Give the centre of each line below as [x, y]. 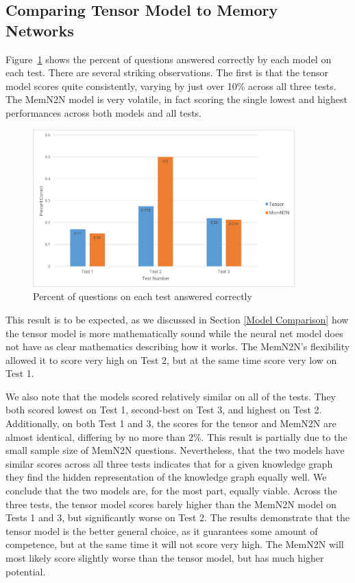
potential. [26, 571]
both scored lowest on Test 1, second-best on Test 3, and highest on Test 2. [164, 410]
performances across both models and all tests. [104, 112]
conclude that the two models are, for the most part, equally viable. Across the [171, 491]
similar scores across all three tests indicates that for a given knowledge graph [169, 463]
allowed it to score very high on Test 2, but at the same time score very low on [171, 359]
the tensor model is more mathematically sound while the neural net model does [174, 333]
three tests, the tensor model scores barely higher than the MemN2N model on [171, 504]
